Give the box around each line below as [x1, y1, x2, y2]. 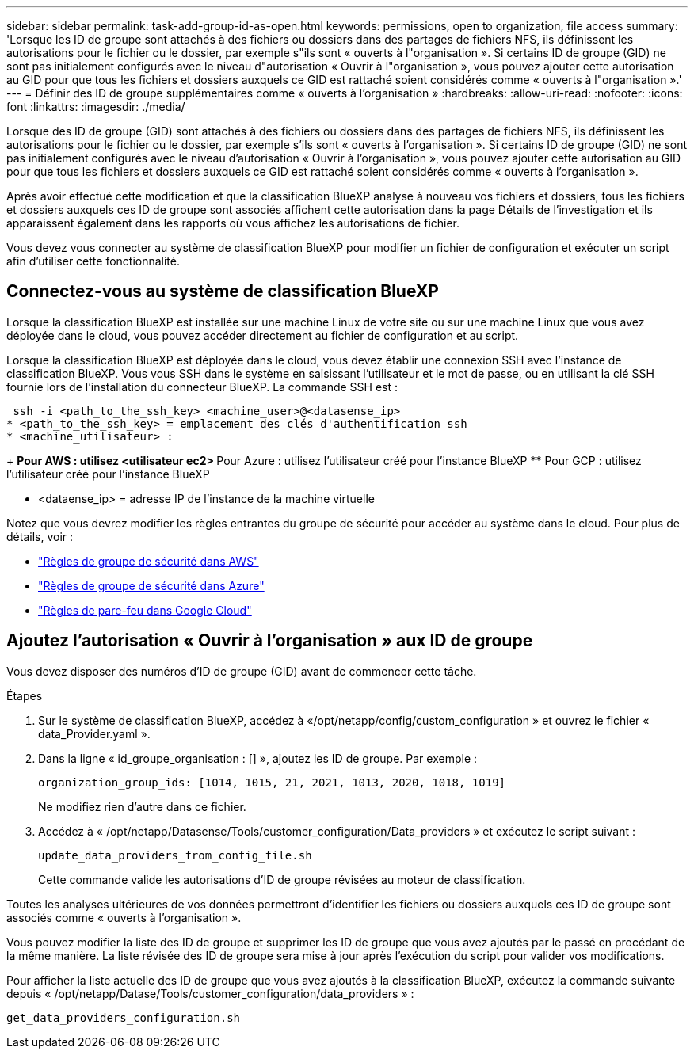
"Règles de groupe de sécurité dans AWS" [38, 554, 259, 568]
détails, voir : [6, 529, 74, 543]
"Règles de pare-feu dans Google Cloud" [38, 603, 252, 617]
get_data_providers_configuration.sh [6, 1011, 241, 1024]
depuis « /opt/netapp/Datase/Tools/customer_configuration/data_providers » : [6, 986, 414, 1000]
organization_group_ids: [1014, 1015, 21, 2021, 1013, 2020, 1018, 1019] [38, 775, 506, 789]
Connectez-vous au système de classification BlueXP [6, 281, 439, 302]
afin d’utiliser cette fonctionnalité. [6, 254, 181, 268]
